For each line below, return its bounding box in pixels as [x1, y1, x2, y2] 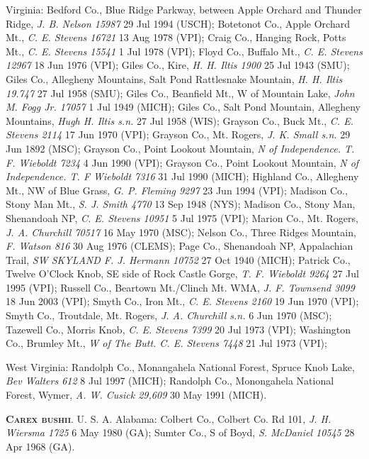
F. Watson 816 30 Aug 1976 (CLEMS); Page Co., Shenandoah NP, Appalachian [6, 238, 353, 253]
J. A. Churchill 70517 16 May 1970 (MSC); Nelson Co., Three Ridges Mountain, [6, 224, 356, 239]
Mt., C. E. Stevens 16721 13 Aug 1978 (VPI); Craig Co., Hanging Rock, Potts [6, 30, 346, 45]
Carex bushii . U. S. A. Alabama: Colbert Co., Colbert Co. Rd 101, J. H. [6, 411, 331, 426]
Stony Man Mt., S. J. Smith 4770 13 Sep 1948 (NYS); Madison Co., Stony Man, [6, 197, 356, 211]
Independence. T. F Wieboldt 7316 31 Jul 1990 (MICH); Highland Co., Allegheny [6, 169, 359, 184]
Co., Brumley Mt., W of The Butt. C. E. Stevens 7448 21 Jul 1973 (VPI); [6, 336, 327, 350]
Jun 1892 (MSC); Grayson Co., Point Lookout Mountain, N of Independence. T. [6, 140, 355, 155]
